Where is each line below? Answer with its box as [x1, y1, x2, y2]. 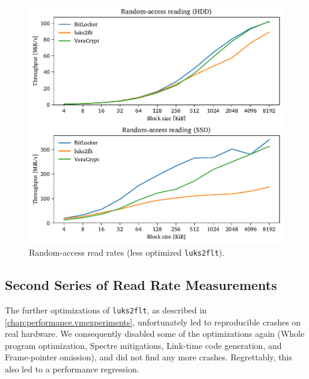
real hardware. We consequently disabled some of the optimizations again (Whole [5, 327, 305, 340]
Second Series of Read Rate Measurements [5, 276, 277, 294]
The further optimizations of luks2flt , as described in [5, 304, 207, 316]
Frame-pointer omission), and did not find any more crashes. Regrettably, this [5, 351, 292, 363]
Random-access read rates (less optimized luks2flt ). [29, 246, 225, 259]
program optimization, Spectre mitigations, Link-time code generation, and [5, 339, 282, 351]
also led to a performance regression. [5, 363, 139, 375]
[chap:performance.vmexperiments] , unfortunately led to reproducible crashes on [5, 315, 301, 328]
